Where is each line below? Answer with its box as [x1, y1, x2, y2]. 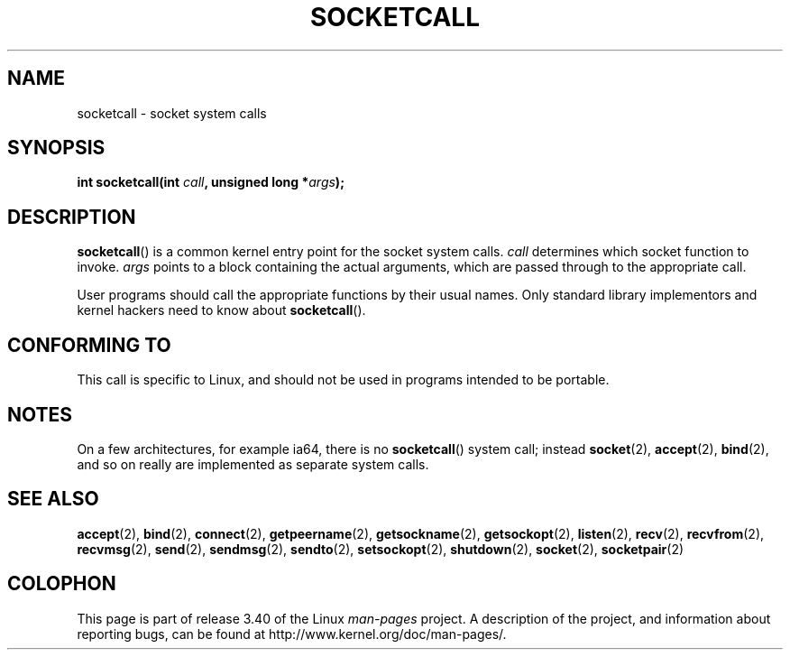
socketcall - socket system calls [77, 105, 267, 121]
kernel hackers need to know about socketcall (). [77, 302, 366, 319]
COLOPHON [7, 572, 116, 596]
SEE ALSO [7, 487, 99, 511]
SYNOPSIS [7, 136, 106, 160]
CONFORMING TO [7, 333, 171, 356]
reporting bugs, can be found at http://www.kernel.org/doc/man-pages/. [77, 625, 507, 642]
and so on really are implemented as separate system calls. [77, 456, 429, 472]
